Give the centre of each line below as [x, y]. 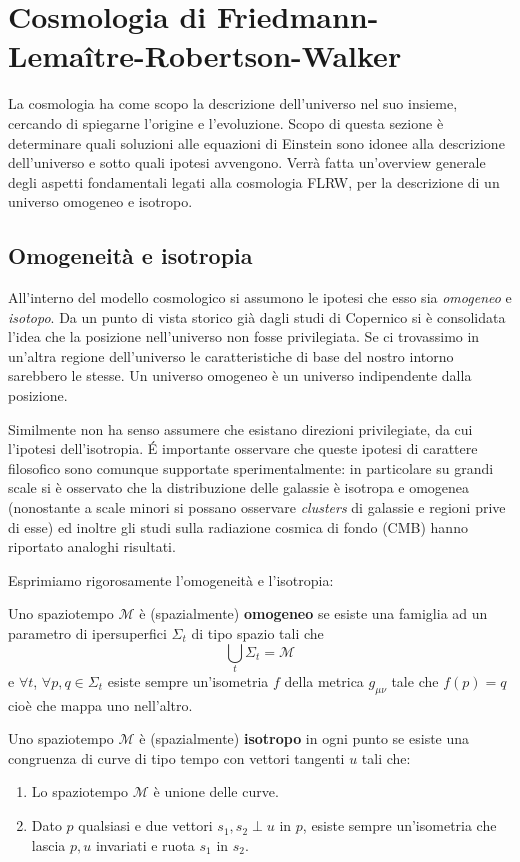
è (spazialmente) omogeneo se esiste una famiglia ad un [313, 613]
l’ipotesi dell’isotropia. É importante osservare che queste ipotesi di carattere [243, 448]
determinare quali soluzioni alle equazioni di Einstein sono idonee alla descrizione [256, 142]
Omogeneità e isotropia [130, 255]
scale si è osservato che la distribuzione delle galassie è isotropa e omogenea [239, 487]
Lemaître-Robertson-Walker [205, 55]
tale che [415, 680]
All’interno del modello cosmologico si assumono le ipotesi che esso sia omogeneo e [260, 297]
